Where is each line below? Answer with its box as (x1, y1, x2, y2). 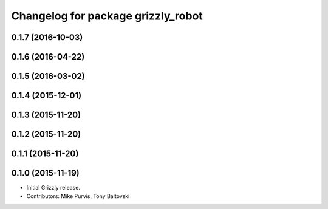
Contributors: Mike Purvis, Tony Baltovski (26, 192, 130, 200)
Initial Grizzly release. (26, 184, 80, 191)
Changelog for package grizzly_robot (11, 9, 203, 22)
